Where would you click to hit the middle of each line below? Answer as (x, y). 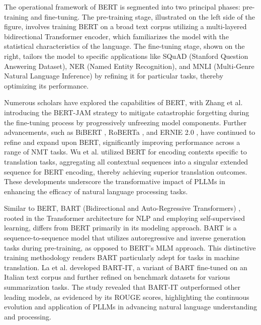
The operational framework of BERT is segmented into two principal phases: (122, 7)
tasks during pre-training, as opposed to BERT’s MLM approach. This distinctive (130, 247)
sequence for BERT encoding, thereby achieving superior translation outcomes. (126, 171)
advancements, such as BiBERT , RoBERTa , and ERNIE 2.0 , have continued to (130, 132)
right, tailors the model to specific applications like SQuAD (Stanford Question (126, 56)
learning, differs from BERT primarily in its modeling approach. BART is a (120, 228)
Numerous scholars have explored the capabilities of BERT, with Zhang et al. (123, 102)
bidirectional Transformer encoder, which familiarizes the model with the (116, 36)
